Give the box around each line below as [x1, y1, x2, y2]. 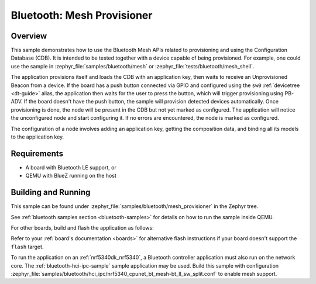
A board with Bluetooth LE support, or [25, 164, 116, 171]
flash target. [11, 243, 44, 250]
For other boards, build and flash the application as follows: [11, 224, 154, 231]
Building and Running [11, 188, 91, 198]
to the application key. [11, 133, 64, 140]
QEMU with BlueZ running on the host [25, 172, 116, 179]
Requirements [11, 148, 64, 158]
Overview [11, 31, 47, 41]
